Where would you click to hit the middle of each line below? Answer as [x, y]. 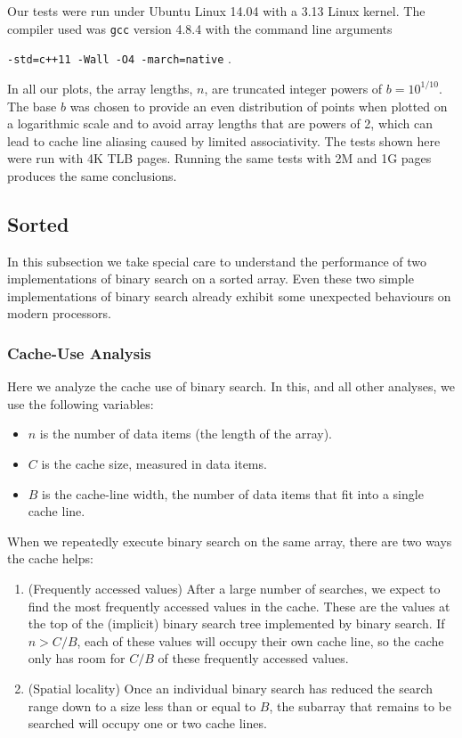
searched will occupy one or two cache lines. [147, 723]
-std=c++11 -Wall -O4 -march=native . [119, 58]
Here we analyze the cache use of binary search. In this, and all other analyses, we [231, 386]
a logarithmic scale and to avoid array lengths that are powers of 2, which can [220, 123]
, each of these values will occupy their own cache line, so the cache [260, 640]
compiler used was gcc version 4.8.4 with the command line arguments [200, 28]
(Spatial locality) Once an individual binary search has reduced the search [231, 688]
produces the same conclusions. [92, 175]
